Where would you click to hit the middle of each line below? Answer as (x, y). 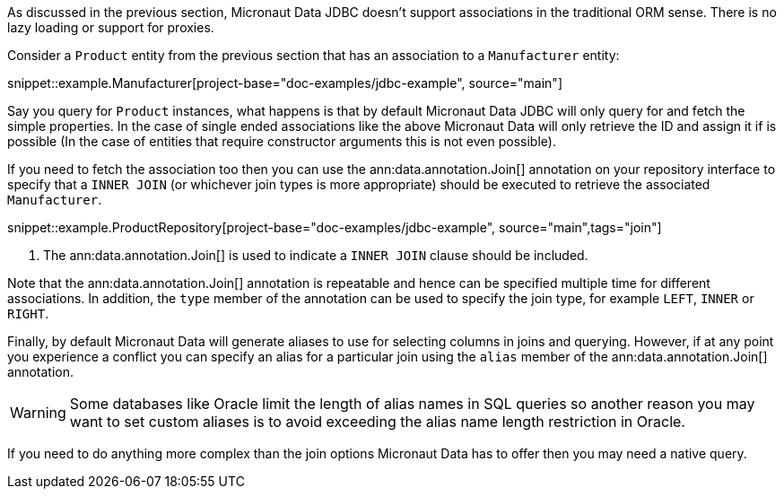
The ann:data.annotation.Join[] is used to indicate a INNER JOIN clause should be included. (316, 255)
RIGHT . (28, 313)
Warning (38, 413)
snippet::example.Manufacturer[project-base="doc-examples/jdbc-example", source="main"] (285, 83)
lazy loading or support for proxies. (111, 27)
